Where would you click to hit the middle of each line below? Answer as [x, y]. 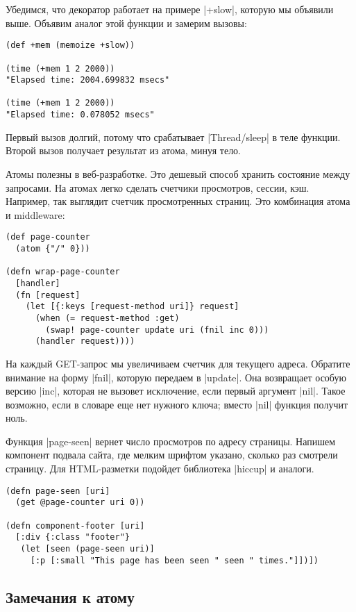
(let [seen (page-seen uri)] [87, 548]
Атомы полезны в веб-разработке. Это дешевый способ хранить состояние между [178, 173]
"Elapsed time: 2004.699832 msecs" [88, 80]
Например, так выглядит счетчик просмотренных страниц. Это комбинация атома [178, 201]
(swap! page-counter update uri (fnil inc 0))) [157, 330]
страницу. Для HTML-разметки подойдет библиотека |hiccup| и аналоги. [160, 469]
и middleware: [35, 214]
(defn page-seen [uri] [58, 491]
